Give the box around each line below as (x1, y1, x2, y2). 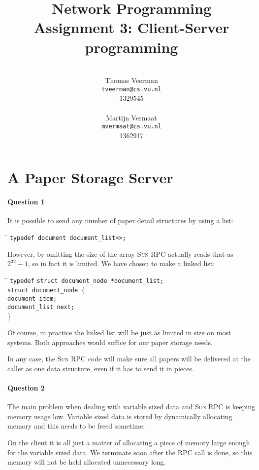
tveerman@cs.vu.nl (101, 85, 162, 93)
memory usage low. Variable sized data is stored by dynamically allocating (7, 411, 232, 421)
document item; (7, 295, 57, 303)
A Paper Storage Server (7, 167, 173, 188)
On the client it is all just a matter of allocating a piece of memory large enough (7, 437, 250, 447)
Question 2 (7, 382, 45, 392)
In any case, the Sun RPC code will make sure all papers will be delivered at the (7, 353, 251, 364)
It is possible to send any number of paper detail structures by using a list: (7, 215, 233, 226)
